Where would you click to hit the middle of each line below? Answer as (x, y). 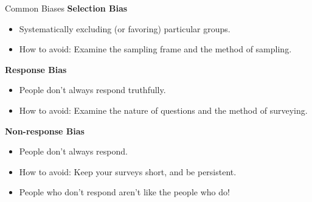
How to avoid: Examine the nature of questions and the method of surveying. (163, 110)
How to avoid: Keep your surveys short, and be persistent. (128, 171)
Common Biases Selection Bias (66, 8)
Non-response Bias (45, 131)
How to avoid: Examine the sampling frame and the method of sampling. (155, 49)
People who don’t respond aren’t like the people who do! (124, 192)
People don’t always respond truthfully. (92, 90)
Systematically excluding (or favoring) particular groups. (125, 28)
